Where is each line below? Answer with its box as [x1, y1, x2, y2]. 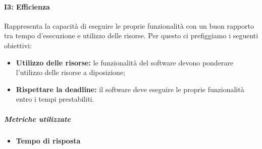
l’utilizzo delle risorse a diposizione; [16, 67, 125, 78]
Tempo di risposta [16, 135, 81, 145]
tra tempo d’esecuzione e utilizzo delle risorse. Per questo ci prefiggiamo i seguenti [4, 30, 258, 41]
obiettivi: [4, 40, 32, 50]
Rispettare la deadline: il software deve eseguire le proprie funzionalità [16, 84, 244, 94]
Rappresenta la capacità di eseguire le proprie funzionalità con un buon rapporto [4, 20, 254, 31]
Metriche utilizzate [4, 113, 71, 124]
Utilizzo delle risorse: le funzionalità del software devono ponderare [16, 57, 234, 67]
